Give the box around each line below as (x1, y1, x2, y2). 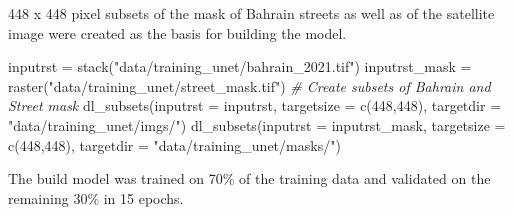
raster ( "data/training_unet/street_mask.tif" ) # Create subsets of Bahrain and (8, 75, 491, 96)
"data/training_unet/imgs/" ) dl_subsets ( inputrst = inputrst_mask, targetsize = (8, 114, 506, 135)
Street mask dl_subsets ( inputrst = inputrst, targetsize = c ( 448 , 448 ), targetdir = (8, 95, 502, 116)
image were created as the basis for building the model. (8, 22, 347, 43)
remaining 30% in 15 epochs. (8, 187, 184, 208)
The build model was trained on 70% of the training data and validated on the (8, 168, 491, 189)
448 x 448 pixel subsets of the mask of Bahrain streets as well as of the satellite (8, 3, 495, 23)
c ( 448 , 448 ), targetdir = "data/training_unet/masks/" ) (8, 134, 341, 155)
